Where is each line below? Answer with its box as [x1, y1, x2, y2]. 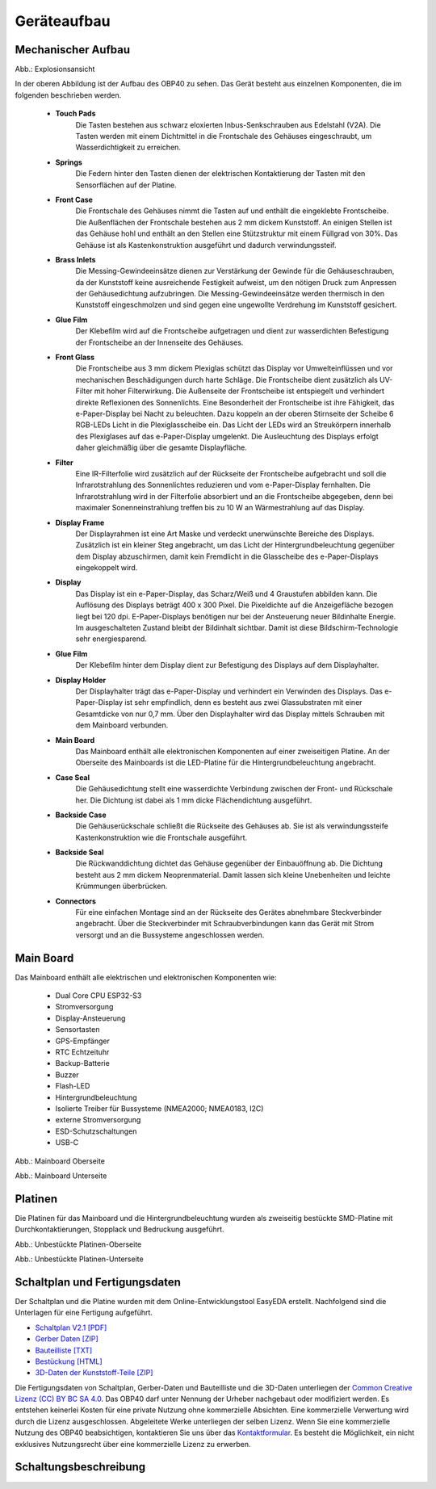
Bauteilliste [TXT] [35, 1345, 93, 1355]
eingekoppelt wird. [75, 563, 138, 573]
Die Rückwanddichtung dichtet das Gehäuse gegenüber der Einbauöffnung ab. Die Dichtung [75, 858, 384, 868]
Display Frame [55, 518, 105, 527]
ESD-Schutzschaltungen [55, 1126, 137, 1136]
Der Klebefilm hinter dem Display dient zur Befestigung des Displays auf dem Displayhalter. [75, 661, 379, 670]
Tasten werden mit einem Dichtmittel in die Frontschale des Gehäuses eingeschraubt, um [75, 132, 372, 141]
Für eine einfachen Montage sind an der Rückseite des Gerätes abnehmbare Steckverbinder [75, 908, 383, 917]
